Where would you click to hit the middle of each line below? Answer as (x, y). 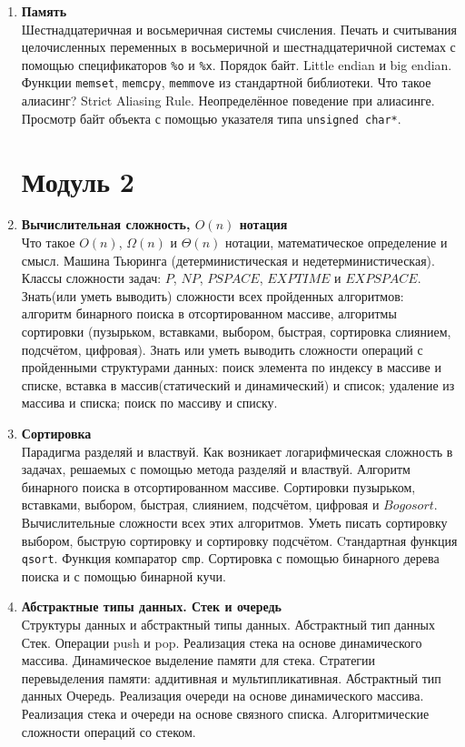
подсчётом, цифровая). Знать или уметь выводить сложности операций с (222, 349)
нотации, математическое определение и (336, 242)
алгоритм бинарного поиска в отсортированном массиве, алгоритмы (209, 313)
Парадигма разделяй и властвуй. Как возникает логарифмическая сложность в (237, 451)
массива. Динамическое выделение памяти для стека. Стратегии (198, 660)
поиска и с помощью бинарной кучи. (124, 575)
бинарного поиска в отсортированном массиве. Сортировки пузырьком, (218, 486)
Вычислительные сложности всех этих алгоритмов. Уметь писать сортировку (234, 522)
